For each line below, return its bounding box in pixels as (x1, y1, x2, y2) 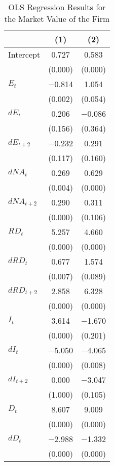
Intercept (8, 48, 41, 60)
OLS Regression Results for (8, 1, 106, 13)
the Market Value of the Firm (4, 13, 110, 24)
